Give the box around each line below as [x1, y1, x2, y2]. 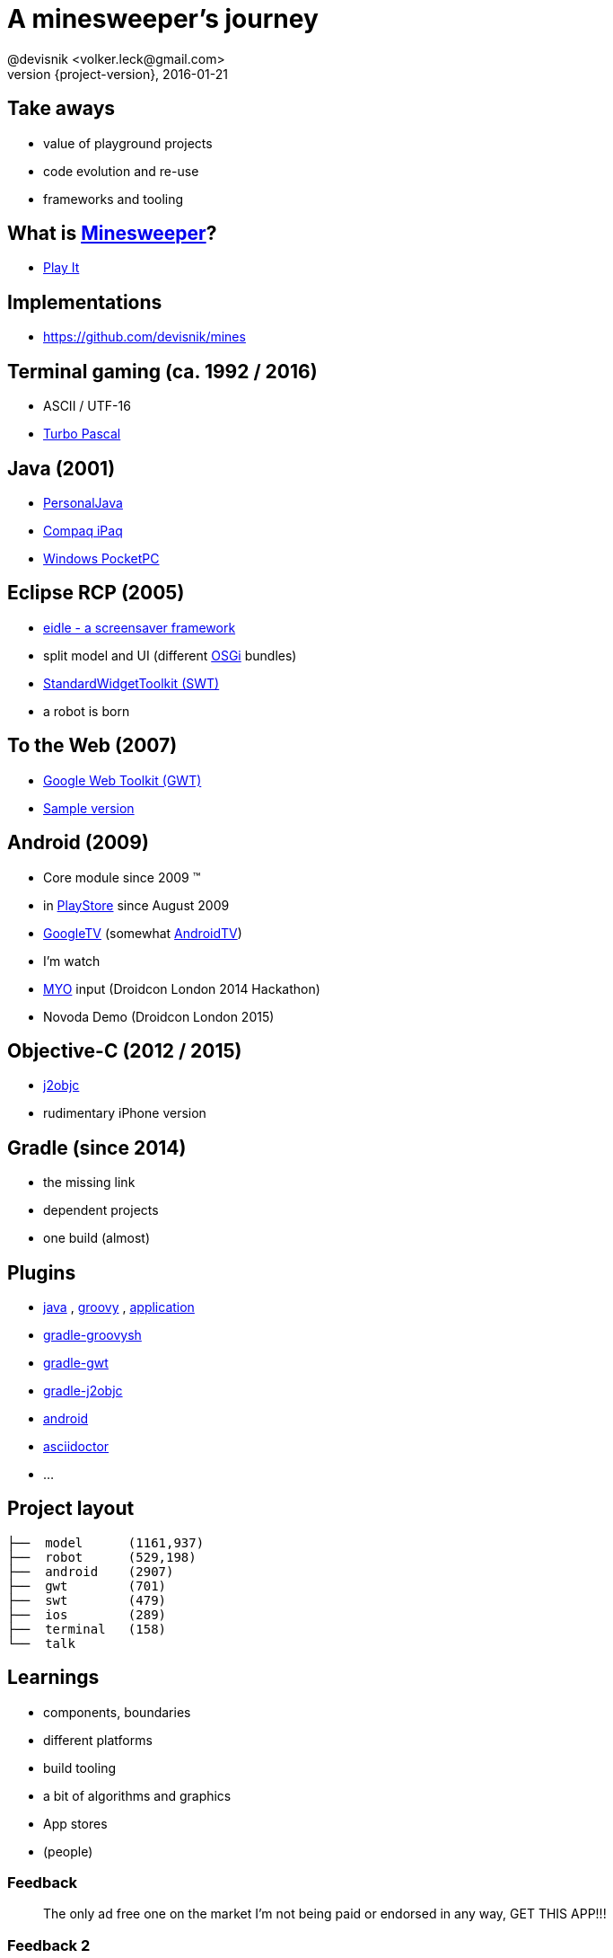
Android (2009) [7, 831, 149, 855]
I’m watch [43, 952, 101, 969]
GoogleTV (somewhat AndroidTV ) [43, 925, 242, 941]
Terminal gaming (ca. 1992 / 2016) [7, 359, 318, 383]
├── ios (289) [7, 1607, 167, 1622]
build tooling [43, 1759, 117, 1776]
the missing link [43, 1174, 136, 1191]
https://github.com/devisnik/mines [43, 329, 246, 345]
